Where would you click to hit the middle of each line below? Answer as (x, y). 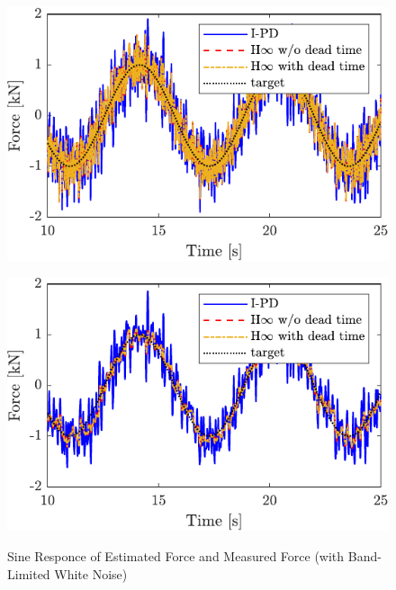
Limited (29, 573)
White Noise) (91, 573)
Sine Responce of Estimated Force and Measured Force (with (176, 555)
